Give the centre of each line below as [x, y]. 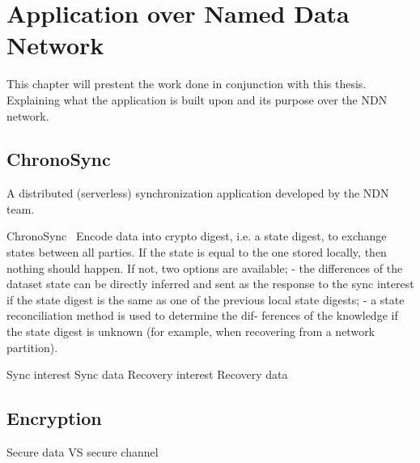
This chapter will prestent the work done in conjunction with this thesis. [187, 84]
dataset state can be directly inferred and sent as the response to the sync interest [210, 284]
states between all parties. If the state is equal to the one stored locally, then [197, 252]
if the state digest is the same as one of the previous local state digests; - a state [206, 299]
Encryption [54, 418]
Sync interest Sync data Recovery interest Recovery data [147, 374]
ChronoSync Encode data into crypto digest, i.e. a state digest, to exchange [197, 236]
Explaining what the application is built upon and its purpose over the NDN [197, 99]
